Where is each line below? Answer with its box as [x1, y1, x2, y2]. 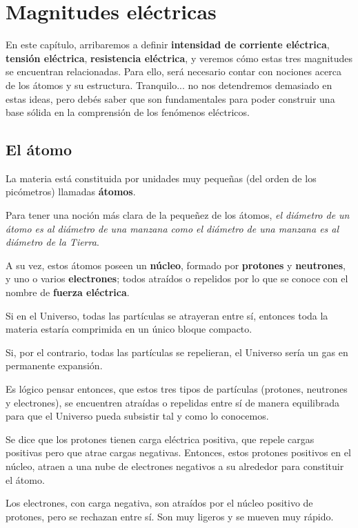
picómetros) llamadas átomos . [6, 184, 136, 199]
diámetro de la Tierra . [6, 235, 99, 249]
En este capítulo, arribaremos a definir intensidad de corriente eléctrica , [6, 37, 330, 52]
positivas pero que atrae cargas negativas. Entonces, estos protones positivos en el [6, 445, 351, 460]
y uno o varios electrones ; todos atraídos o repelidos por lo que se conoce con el [6, 271, 348, 286]
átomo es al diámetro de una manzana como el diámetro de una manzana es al [6, 221, 339, 235]
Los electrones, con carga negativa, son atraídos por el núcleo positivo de [6, 496, 313, 510]
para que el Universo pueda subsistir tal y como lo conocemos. [6, 409, 269, 423]
